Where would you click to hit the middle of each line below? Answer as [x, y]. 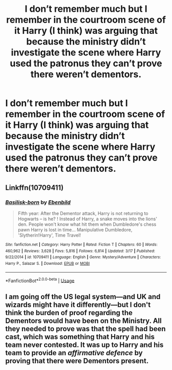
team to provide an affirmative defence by [74, 353]
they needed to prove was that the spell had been [85, 329]
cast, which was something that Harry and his [80, 337]
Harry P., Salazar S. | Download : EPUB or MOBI [48, 263]
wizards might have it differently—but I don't [78, 305]
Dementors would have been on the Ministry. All [84, 320]
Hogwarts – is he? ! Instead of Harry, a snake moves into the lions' [88, 219]
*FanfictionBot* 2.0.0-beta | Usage [40, 280]
